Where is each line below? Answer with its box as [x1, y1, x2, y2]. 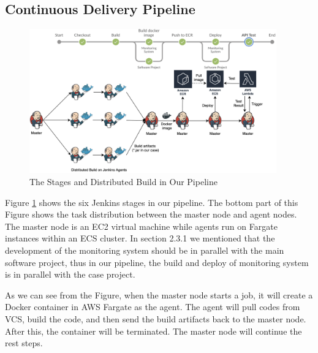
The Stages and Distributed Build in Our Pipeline [29, 175, 218, 188]
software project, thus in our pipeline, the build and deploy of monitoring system [5, 256, 309, 268]
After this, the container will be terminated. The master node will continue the [5, 324, 302, 337]
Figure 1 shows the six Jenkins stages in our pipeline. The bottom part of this [5, 195, 298, 208]
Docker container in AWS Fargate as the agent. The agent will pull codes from [5, 300, 300, 313]
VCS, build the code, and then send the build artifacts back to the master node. [5, 312, 306, 325]
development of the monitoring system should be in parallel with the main [5, 243, 284, 256]
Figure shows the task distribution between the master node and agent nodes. [5, 208, 297, 221]
